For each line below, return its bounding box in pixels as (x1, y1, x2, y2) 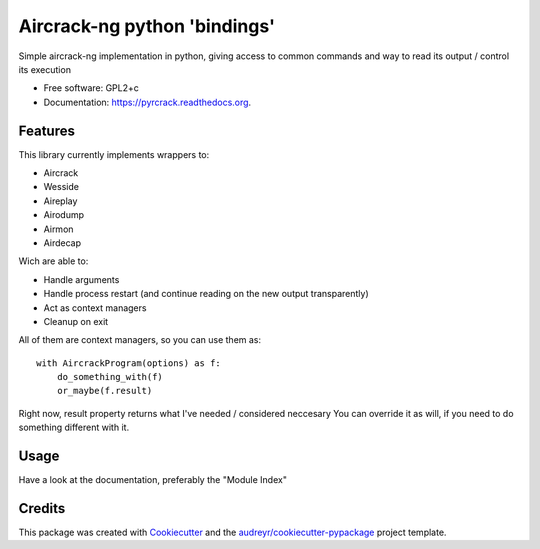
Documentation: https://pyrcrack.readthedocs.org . (43, 96, 252, 108)
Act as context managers (43, 301, 147, 314)
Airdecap (43, 236, 82, 249)
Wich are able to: (18, 255, 89, 267)
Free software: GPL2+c (43, 82, 140, 94)
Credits (18, 500, 66, 517)
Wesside (43, 181, 80, 193)
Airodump (43, 209, 85, 221)
